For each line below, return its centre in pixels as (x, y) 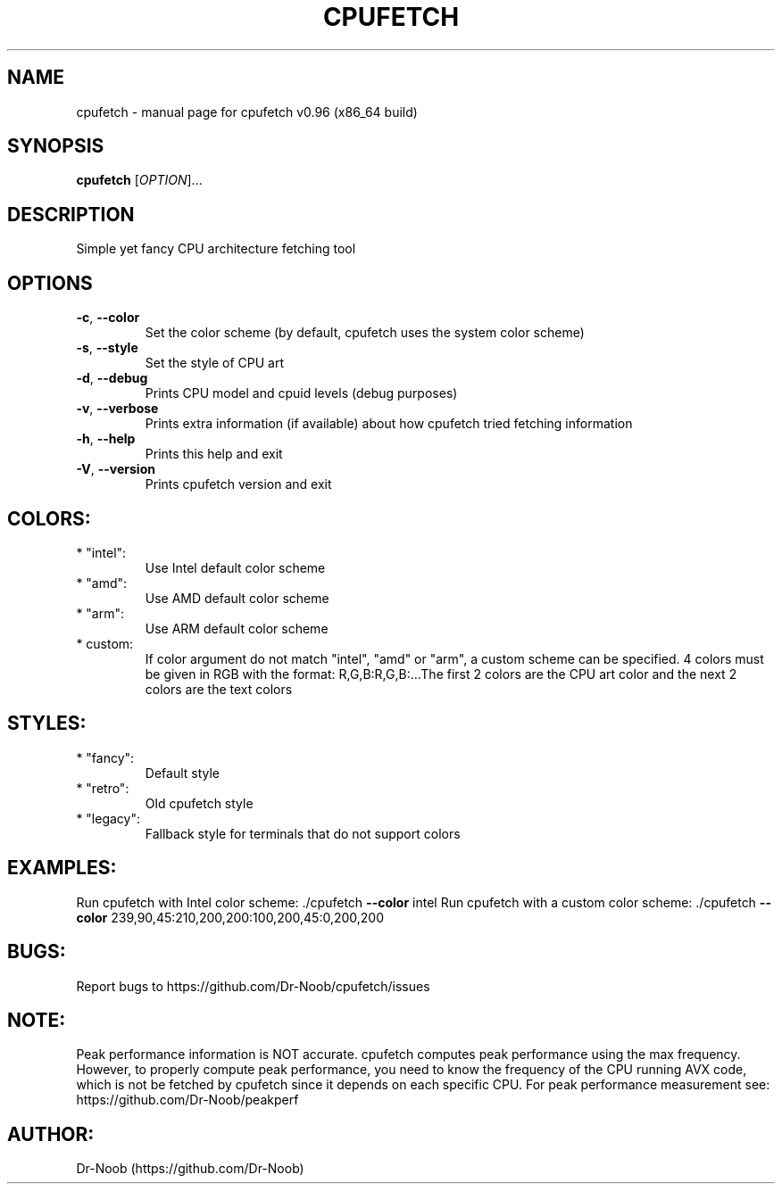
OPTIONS (50, 283)
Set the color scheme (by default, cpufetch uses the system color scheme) (365, 333)
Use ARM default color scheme (237, 628)
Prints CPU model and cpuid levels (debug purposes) (301, 393)
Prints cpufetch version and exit (238, 484)
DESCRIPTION (71, 214)
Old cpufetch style (199, 803)
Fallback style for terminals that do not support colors (303, 833)
